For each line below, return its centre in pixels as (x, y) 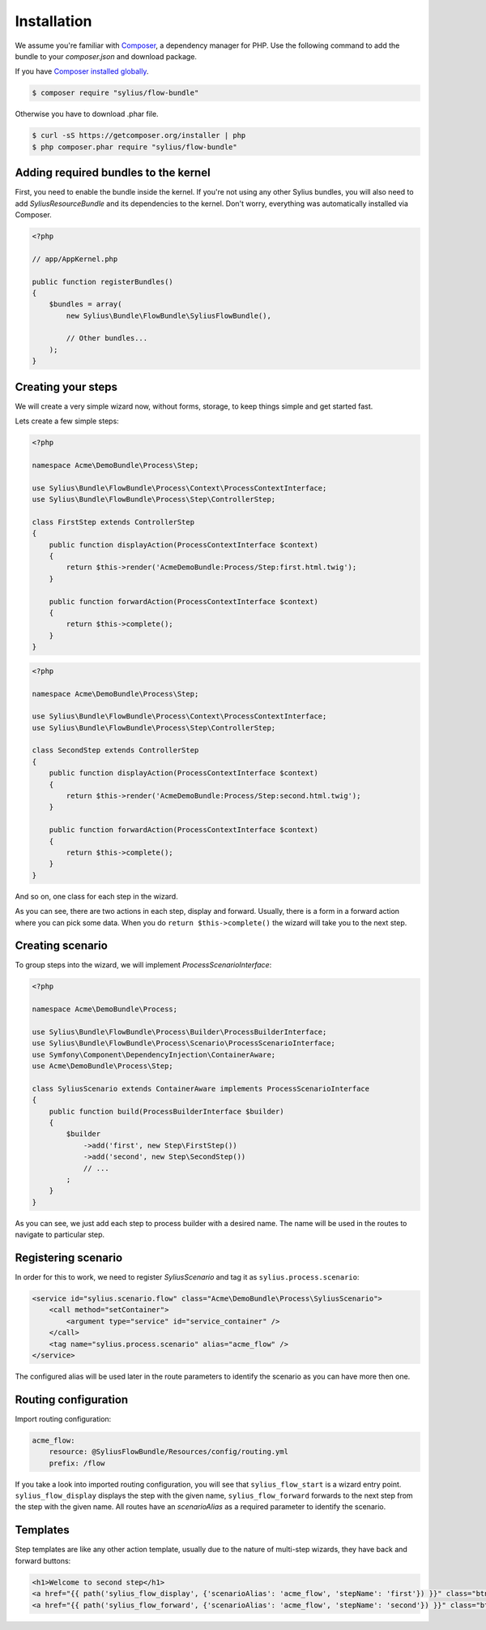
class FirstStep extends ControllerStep (113, 522)
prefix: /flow (77, 1463)
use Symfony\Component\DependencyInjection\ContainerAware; (154, 1055)
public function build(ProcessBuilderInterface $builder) (166, 1111)
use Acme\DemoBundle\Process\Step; (102, 1066)
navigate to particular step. (60, 1235)
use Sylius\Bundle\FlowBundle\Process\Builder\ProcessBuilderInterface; (179, 1032)
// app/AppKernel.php (75, 259)
